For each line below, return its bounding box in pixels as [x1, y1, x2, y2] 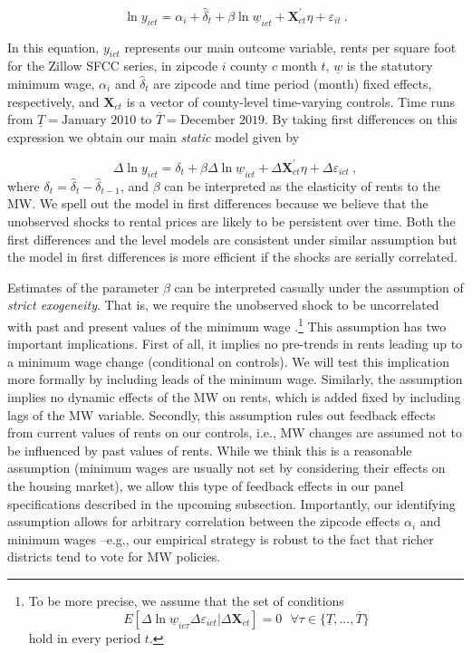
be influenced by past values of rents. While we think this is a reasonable [7, 440, 412, 459]
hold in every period [28, 628, 141, 647]
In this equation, [7, 37, 100, 56]
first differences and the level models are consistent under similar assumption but [7, 229, 458, 248]
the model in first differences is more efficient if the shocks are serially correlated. [7, 247, 458, 266]
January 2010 [61, 114, 137, 128]
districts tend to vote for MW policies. [7, 547, 221, 566]
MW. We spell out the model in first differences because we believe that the [7, 194, 429, 213]
